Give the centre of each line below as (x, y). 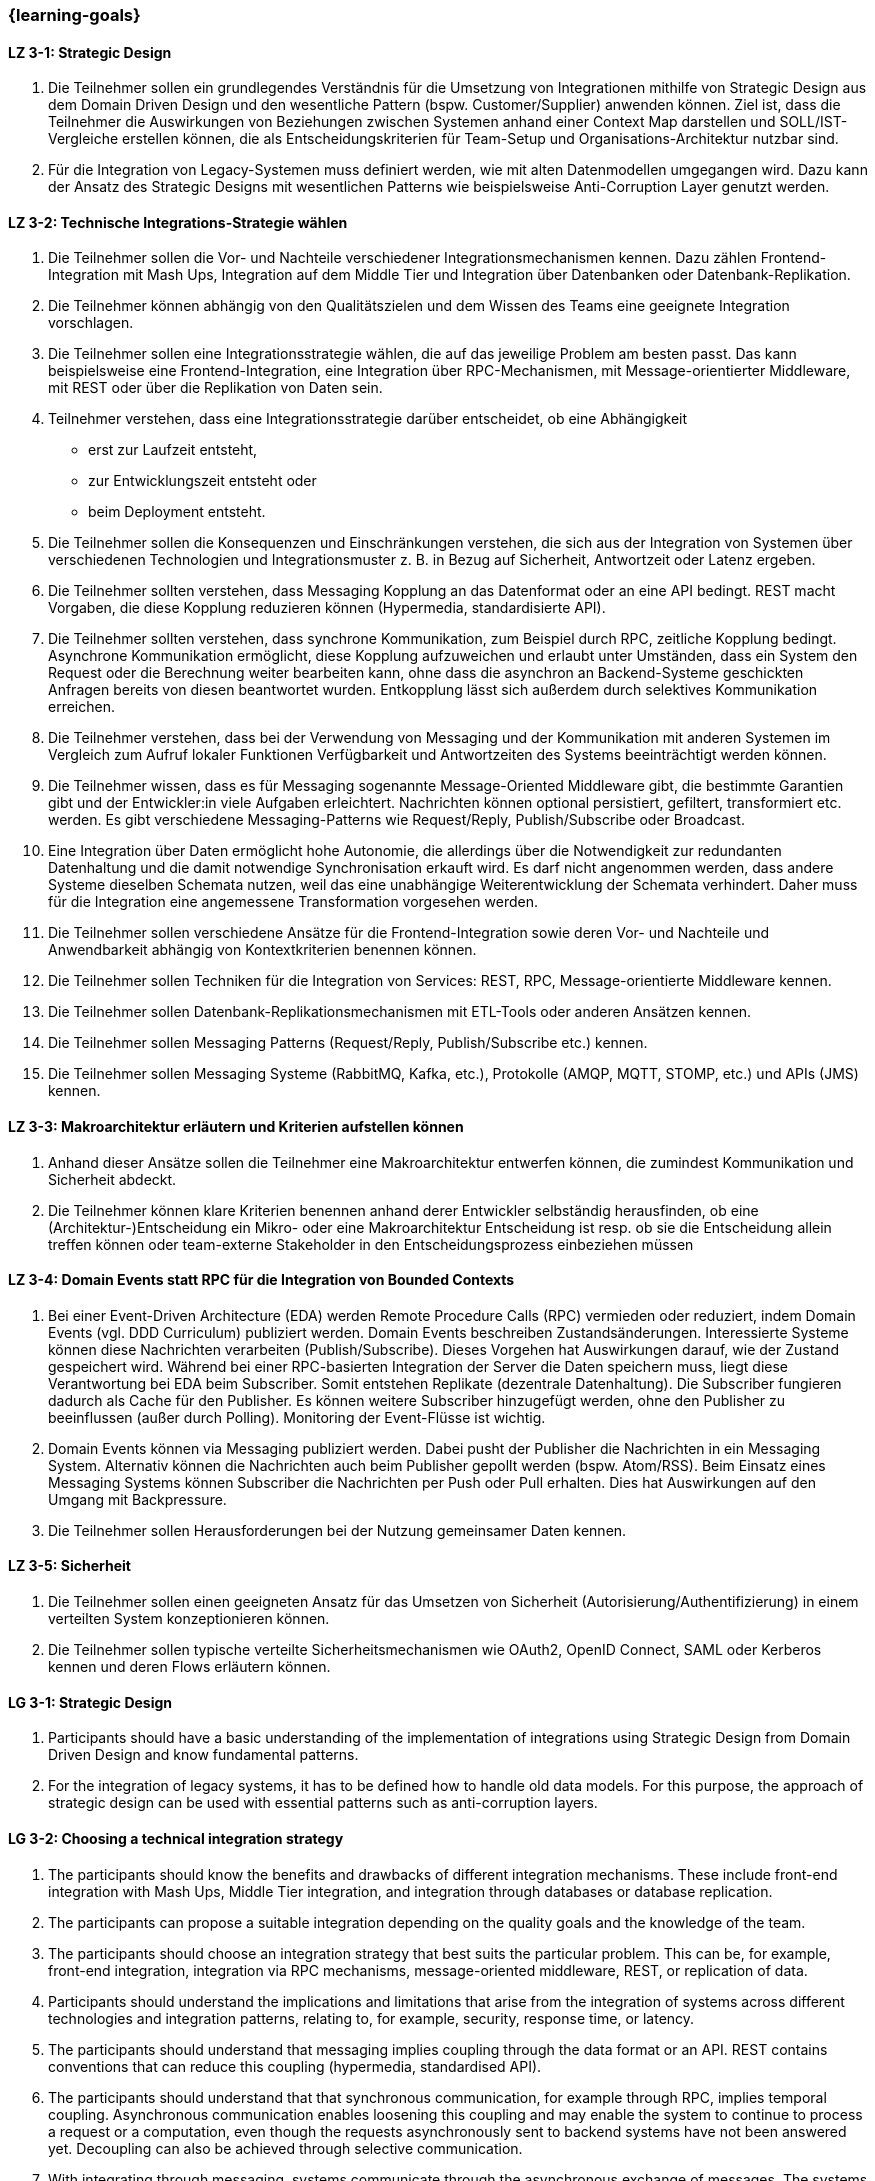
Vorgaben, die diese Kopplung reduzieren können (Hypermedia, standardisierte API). (327, 608)
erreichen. (81, 707)
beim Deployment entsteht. (177, 512)
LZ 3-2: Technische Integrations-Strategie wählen (178, 222)
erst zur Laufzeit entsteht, (173, 450)
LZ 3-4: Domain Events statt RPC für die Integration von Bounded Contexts (261, 1280)
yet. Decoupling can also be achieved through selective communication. (285, 2148)
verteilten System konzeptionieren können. (189, 1619)
